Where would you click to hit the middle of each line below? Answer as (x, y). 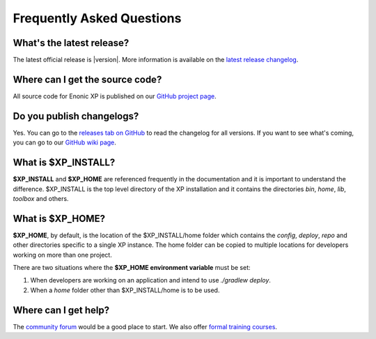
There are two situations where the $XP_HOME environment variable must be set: (132, 268)
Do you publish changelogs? (76, 116)
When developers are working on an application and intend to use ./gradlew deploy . (151, 280)
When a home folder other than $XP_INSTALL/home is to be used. (125, 290)
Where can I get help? (61, 310)
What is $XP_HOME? (59, 219)
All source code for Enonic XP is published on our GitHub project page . (115, 96)
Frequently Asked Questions (97, 18)
